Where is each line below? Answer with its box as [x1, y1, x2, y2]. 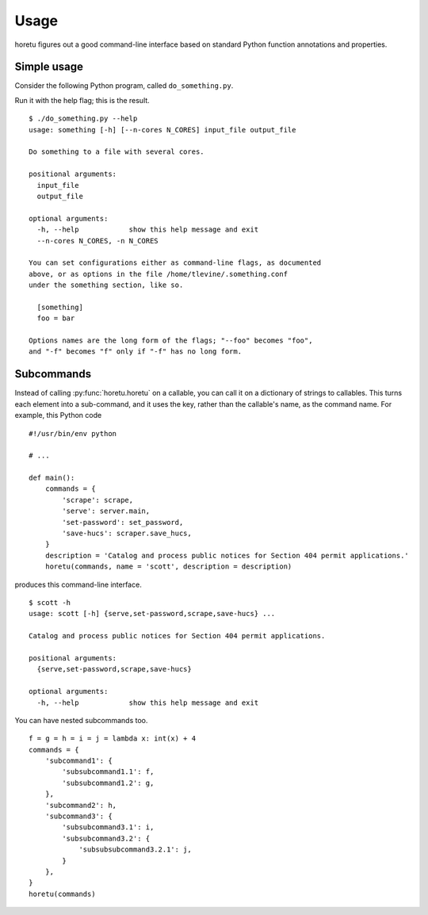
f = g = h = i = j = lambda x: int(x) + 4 [29, 734, 197, 743]
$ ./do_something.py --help [29, 114, 138, 123]
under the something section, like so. [29, 281, 184, 289]
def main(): [29, 473, 75, 483]
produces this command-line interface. [14, 580, 142, 589]
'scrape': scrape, [62, 496, 134, 504]
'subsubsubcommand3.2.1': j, [78, 845, 192, 854]
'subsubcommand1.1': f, [62, 768, 155, 776]
